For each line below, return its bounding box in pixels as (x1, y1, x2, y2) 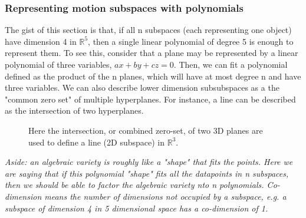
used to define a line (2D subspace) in (28, 136, 165, 148)
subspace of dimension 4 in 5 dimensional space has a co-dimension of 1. (5, 202, 268, 214)
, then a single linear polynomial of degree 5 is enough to (88, 35, 294, 47)
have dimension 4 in (5, 35, 77, 47)
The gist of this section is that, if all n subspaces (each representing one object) (5, 24, 292, 36)
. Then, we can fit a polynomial (173, 58, 288, 70)
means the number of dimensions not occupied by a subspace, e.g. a (44, 190, 287, 202)
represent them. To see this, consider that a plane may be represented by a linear (5, 47, 298, 59)
